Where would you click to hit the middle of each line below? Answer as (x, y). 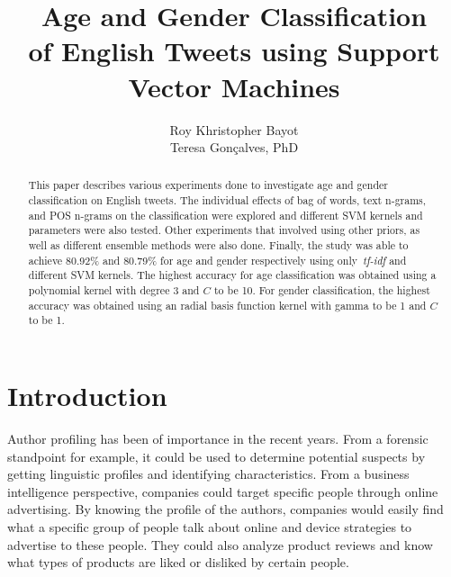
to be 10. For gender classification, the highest (322, 290)
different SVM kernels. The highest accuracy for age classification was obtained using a (232, 275)
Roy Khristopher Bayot (234, 129)
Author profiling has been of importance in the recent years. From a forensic (218, 438)
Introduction (87, 396)
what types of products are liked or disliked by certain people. (178, 562)
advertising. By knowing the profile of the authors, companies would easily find (225, 509)
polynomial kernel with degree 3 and (114, 290)
